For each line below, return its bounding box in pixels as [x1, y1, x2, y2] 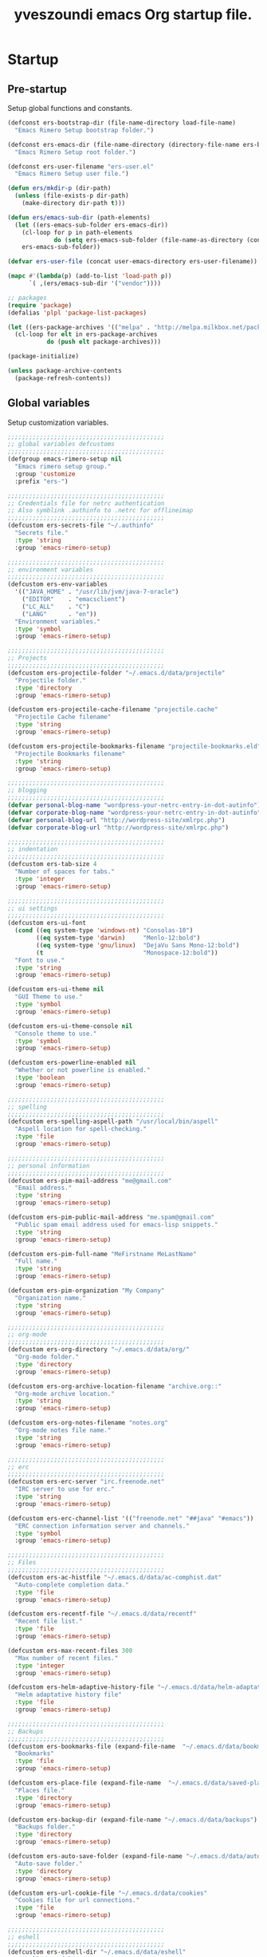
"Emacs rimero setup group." [14, 463, 112, 471]
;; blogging [7, 786, 47, 795]
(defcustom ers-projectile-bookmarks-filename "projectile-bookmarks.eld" [7, 742, 261, 750]
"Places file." [14, 1786, 65, 1794]
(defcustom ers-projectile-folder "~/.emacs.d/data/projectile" [7, 669, 226, 677]
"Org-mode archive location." [14, 1390, 115, 1398]
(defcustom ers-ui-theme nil [7, 986, 104, 994]
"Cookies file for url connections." [14, 1896, 140, 1904]
